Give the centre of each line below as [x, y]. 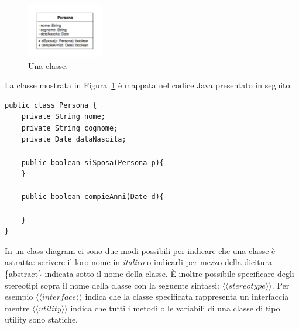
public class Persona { [51, 105]
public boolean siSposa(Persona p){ [93, 162]
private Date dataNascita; [74, 140]
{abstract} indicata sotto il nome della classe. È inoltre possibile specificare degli [149, 274]
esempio [19, 297]
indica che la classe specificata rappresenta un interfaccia [187, 297]
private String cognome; [70, 128]
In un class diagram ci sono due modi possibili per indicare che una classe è [140, 250]
